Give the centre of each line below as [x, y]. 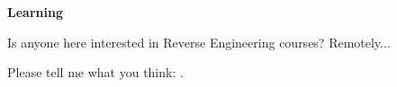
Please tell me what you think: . [95, 72]
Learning [35, 12]
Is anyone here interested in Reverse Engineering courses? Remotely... [199, 42]
